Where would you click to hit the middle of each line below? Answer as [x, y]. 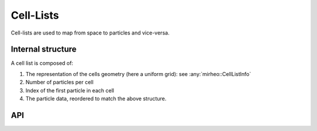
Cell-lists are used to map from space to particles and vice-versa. [90, 33]
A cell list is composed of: [42, 63]
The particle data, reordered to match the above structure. [96, 99]
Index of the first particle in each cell [70, 90]
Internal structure [44, 49]
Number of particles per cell [60, 82]
